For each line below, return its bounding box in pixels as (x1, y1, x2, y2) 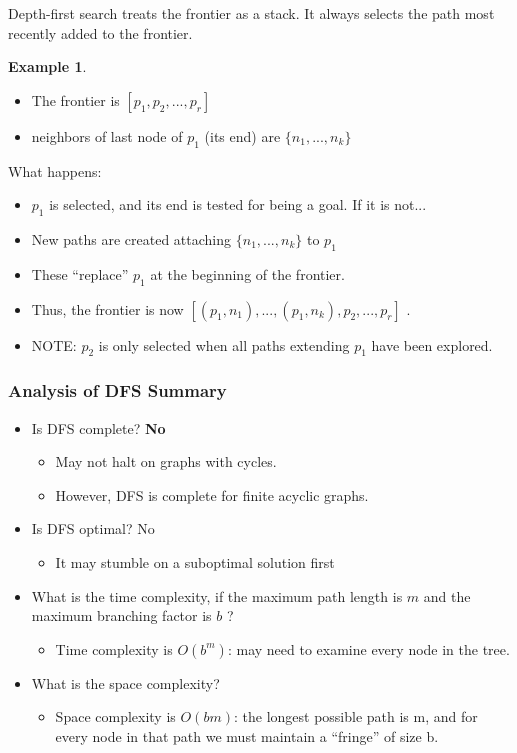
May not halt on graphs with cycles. (55, 451, 277, 472)
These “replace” (31, 263, 129, 284)
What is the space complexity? (31, 672, 220, 693)
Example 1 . (8, 56, 87, 77)
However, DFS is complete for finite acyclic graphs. (55, 484, 369, 505)
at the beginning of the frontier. (150, 263, 345, 284)
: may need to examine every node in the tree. (227, 638, 510, 659)
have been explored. (371, 334, 493, 355)
